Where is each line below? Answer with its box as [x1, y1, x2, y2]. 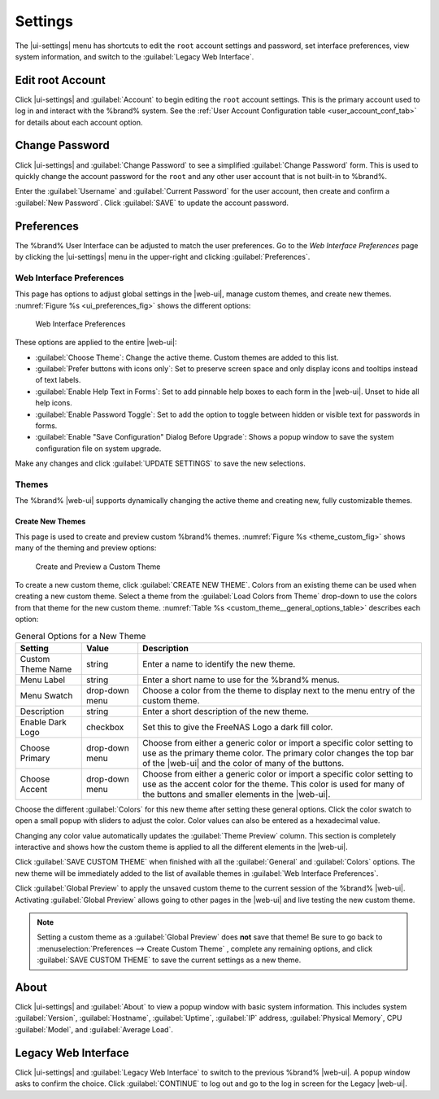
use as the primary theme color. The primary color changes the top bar [142, 747, 415, 759]
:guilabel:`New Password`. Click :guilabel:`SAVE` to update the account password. [15, 198, 289, 208]
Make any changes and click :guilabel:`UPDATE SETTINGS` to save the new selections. [15, 458, 306, 468]
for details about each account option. [15, 117, 143, 127]
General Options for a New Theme [15, 630, 146, 641]
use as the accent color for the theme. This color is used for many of [142, 778, 406, 790]
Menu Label [20, 674, 65, 685]
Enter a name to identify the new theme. [142, 658, 296, 669]
